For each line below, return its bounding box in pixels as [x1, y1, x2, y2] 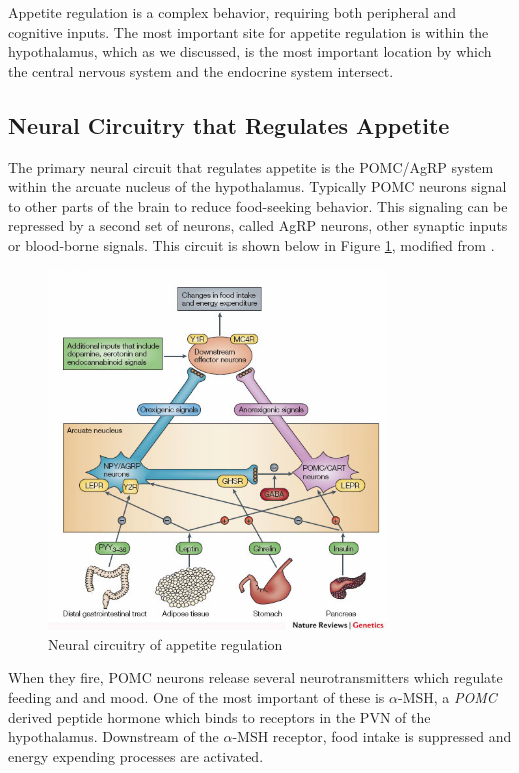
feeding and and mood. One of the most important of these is [8, 686, 385, 707]
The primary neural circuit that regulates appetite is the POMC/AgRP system [8, 156, 494, 177]
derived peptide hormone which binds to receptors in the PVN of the [8, 706, 431, 727]
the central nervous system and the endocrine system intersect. [8, 60, 394, 81]
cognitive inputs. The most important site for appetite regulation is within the [8, 21, 489, 42]
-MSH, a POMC [397, 686, 497, 707]
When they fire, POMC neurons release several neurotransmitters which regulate [8, 667, 503, 688]
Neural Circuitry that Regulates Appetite [8, 109, 450, 140]
